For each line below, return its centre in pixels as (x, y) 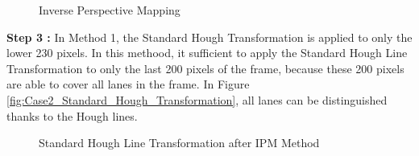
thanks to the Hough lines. (72, 115)
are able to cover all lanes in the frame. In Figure (128, 84)
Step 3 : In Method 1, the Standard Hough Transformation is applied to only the (209, 37)
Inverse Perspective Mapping (110, 10)
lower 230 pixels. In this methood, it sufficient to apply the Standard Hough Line (207, 53)
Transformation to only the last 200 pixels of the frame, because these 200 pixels (205, 68)
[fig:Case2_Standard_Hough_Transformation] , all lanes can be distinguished (197, 99)
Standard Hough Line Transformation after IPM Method (179, 143)
